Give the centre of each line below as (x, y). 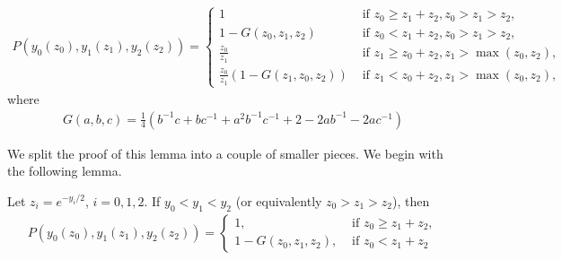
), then (411, 200)
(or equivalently (279, 200)
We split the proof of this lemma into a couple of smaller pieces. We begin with (225, 153)
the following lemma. (65, 171)
